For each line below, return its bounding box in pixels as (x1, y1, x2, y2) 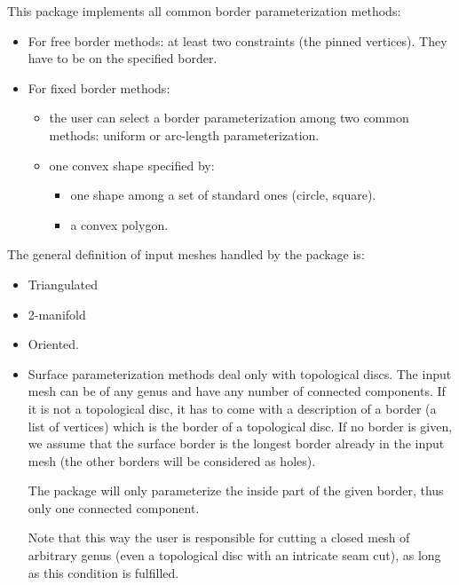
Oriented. (28, 335, 80, 353)
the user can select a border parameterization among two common (49, 108, 409, 127)
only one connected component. (28, 498, 200, 517)
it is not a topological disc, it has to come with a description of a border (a (28, 399, 437, 417)
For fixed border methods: (28, 78, 170, 97)
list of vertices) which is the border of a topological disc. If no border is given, (28, 416, 453, 435)
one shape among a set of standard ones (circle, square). (70, 186, 376, 204)
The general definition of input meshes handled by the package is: (7, 245, 365, 264)
